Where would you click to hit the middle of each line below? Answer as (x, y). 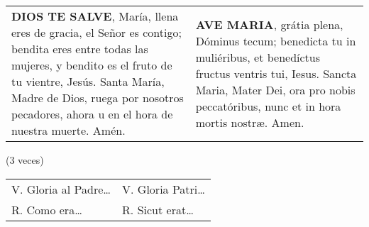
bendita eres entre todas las (80, 49)
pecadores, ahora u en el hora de (92, 114)
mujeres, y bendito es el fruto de (92, 65)
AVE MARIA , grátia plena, (269, 24)
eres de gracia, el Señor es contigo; (97, 32)
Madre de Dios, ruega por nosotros (98, 98)
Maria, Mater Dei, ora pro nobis (275, 89)
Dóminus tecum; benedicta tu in (276, 40)
